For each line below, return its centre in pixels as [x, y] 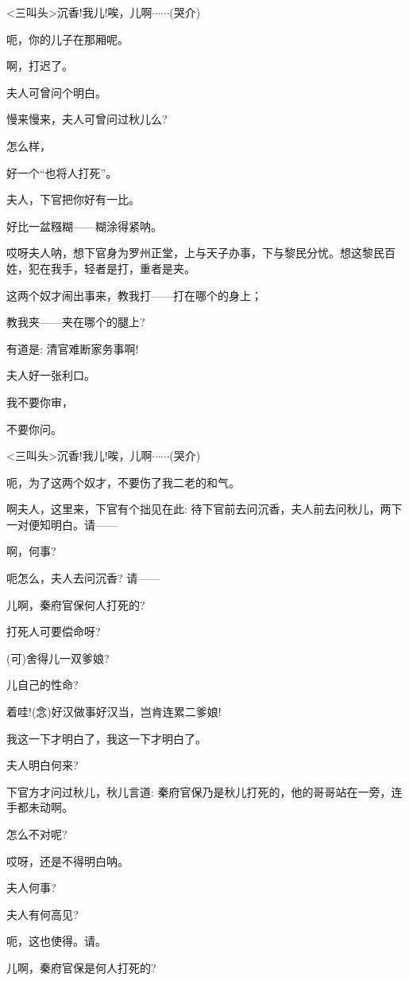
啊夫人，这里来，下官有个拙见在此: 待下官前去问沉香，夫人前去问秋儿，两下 [204, 509]
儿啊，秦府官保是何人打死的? [81, 967]
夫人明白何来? [42, 765]
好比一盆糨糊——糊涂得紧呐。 [84, 226]
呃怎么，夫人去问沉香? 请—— [83, 578]
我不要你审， [40, 401]
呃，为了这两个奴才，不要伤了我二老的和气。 [123, 482]
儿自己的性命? [42, 685]
